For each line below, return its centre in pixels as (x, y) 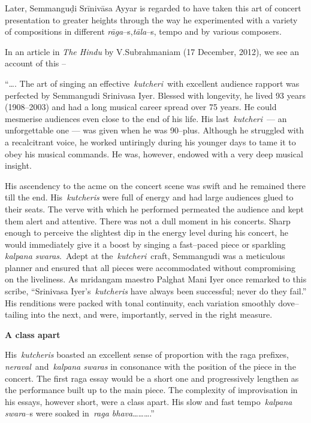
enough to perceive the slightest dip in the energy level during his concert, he (147, 232)
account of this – (35, 63)
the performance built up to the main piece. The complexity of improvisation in (151, 390)
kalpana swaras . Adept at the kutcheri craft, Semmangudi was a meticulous (145, 256)
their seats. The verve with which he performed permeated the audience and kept (154, 209)
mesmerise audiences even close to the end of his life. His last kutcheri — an (146, 118)
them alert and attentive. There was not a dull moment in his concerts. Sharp (148, 220)
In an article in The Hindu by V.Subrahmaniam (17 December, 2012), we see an (152, 51)
